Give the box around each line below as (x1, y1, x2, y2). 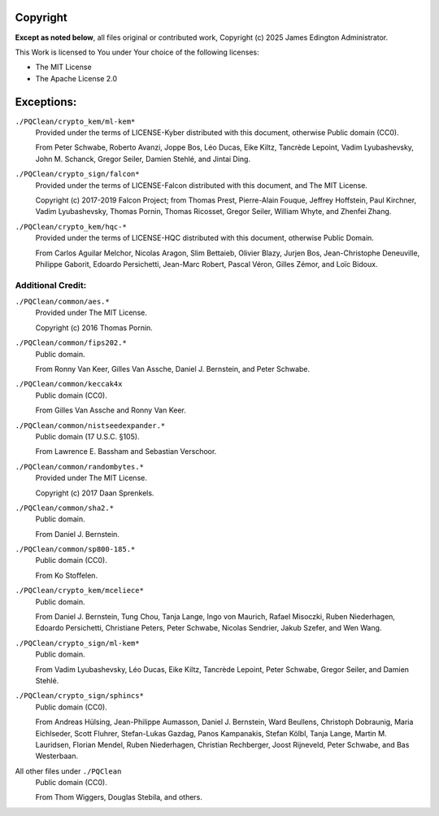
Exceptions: (15, 94, 77, 109)
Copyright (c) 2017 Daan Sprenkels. (35, 488, 154, 498)
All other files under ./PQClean (15, 766, 122, 776)
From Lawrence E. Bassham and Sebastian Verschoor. (35, 447, 217, 456)
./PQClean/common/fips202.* (15, 338, 128, 347)
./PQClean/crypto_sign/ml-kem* (15, 639, 140, 648)
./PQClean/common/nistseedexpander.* (15, 421, 166, 430)
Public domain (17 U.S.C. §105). (35, 431, 140, 441)
